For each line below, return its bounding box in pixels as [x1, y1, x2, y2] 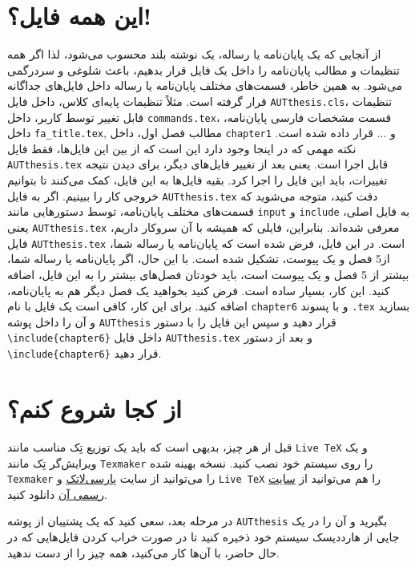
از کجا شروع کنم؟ [7, 391, 182, 424]
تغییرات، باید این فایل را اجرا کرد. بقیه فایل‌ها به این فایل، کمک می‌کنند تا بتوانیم [7, 172, 388, 188]
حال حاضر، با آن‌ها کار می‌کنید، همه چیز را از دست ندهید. [7, 544, 280, 561]
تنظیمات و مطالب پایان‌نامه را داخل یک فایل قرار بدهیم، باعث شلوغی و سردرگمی [7, 61, 400, 78]
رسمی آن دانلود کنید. [7, 485, 107, 502]
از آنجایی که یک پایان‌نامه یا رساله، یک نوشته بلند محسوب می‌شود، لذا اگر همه [7, 46, 381, 63]
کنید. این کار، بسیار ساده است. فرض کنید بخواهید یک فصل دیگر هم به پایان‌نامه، [7, 281, 390, 298]
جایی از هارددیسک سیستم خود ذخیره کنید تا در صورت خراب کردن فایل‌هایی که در [7, 529, 400, 545]
